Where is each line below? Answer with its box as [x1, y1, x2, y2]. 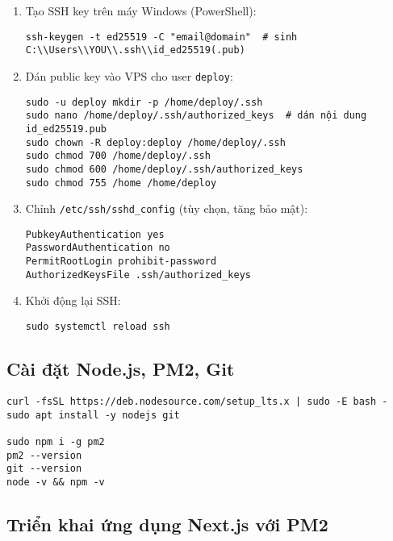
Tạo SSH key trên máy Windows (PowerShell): [25, 2, 257, 19]
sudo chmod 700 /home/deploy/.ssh [25, 150, 211, 162]
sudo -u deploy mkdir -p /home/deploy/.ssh [25, 96, 263, 108]
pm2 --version [6, 449, 82, 461]
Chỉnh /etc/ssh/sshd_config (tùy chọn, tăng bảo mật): [25, 200, 308, 217]
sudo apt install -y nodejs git [6, 409, 180, 421]
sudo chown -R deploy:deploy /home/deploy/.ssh [25, 136, 286, 148]
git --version [6, 463, 82, 475]
